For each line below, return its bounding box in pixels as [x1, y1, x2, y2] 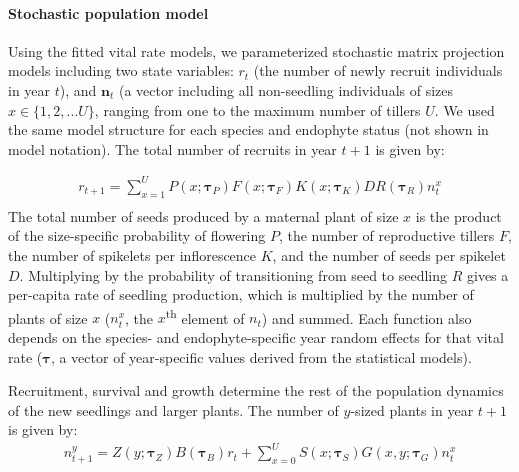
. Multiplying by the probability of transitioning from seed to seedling [19, 264, 448, 285]
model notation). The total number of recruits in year [8, 138, 337, 159]
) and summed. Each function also [261, 307, 472, 328]
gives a [466, 264, 509, 285]
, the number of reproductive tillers [278, 225, 495, 246]
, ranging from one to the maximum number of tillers [94, 99, 421, 120]
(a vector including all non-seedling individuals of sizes [118, 79, 453, 100]
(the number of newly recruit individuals [253, 60, 503, 81]
